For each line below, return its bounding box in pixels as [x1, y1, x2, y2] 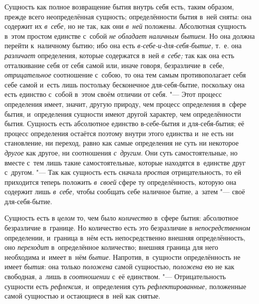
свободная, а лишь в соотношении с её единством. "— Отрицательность [4, 271, 226, 282]
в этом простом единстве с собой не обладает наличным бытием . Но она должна [4, 30, 255, 41]
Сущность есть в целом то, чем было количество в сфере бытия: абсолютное [4, 213, 239, 223]
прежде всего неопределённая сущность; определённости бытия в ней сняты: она [4, 11, 252, 21]
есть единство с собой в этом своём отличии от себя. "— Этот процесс [4, 89, 222, 99]
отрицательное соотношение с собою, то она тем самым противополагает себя [4, 70, 246, 80]
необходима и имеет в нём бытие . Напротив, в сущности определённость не [4, 251, 241, 262]
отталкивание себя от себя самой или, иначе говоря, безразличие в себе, [4, 60, 225, 70]
